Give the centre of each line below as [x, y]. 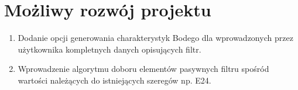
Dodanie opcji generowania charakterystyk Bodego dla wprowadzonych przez [155, 38]
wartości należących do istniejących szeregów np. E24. [114, 80]
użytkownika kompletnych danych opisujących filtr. [109, 49]
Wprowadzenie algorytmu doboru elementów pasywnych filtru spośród [143, 69]
